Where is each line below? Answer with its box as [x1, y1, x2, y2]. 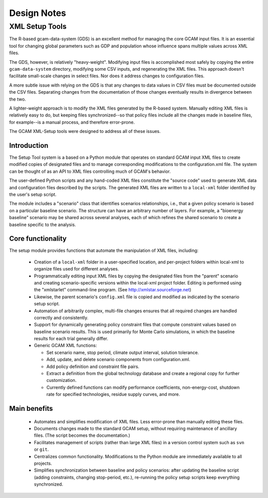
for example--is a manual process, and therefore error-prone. [9, 119, 135, 125]
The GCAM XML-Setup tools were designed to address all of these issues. [9, 128, 161, 134]
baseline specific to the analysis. [9, 222, 76, 228]
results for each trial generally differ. [34, 336, 109, 342]
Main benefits [9, 404, 53, 413]
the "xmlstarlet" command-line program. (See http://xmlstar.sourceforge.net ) [34, 287, 192, 293]
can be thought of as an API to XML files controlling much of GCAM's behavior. [9, 168, 171, 174]
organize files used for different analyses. [34, 266, 119, 272]
